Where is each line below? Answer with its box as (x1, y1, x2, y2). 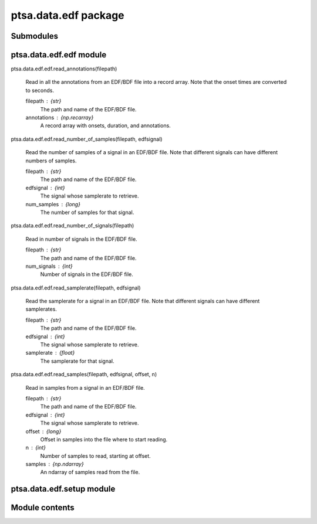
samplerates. (25, 305, 57, 313)
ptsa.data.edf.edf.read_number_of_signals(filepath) (11, 222, 134, 229)
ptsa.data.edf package (11, 9, 124, 22)
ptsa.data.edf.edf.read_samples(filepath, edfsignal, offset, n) (11, 371, 157, 378)
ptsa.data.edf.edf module (11, 50, 107, 60)
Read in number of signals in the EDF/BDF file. (25, 235, 137, 243)
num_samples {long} (25, 200, 80, 207)
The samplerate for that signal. (40, 358, 114, 365)
